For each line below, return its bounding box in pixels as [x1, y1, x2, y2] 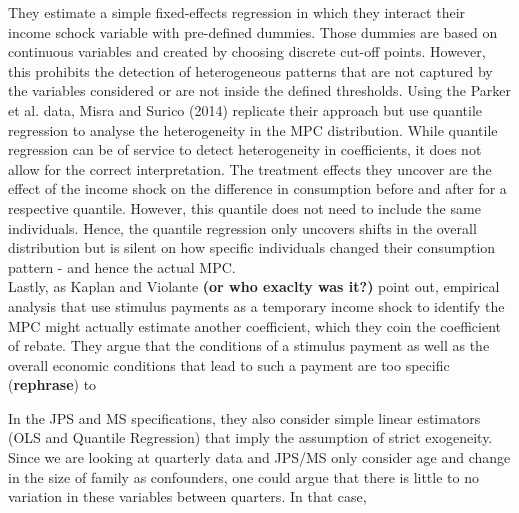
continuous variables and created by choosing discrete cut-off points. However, [8, 41, 486, 62]
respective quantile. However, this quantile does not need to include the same [8, 197, 481, 218]
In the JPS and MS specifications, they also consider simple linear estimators [8, 407, 481, 428]
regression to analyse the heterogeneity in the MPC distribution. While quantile [8, 119, 498, 140]
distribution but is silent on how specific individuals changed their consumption [8, 237, 496, 258]
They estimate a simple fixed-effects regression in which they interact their [8, 2, 466, 22]
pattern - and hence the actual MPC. [8, 256, 236, 277]
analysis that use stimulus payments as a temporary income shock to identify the [8, 295, 505, 316]
